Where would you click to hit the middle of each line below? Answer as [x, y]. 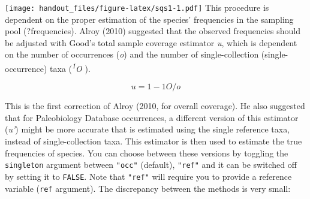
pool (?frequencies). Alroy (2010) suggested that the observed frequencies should [153, 31]
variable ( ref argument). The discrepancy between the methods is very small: [148, 188]
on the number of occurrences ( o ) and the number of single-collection [132, 54]
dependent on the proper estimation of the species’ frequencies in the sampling [149, 19]
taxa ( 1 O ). [70, 67]
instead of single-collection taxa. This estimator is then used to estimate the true [154, 141]
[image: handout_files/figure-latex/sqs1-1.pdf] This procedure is [137, 7]
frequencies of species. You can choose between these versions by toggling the [147, 153]
